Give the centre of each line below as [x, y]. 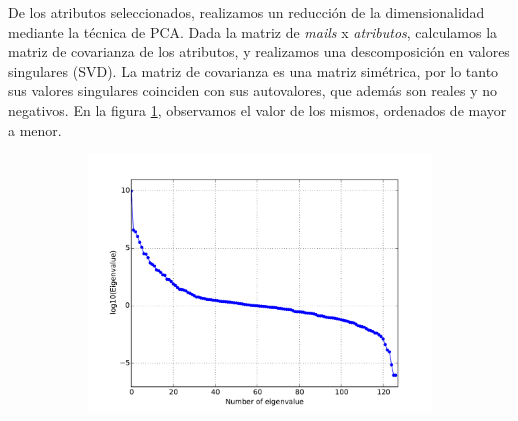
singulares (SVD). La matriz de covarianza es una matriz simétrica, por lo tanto [253, 70]
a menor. [35, 129]
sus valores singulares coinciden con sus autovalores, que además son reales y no [252, 90]
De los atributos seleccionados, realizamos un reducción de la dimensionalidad [246, 12]
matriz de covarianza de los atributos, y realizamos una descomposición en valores [259, 51]
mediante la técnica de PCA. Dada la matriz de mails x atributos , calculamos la [253, 31]
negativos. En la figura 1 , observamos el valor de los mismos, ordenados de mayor [257, 109]
